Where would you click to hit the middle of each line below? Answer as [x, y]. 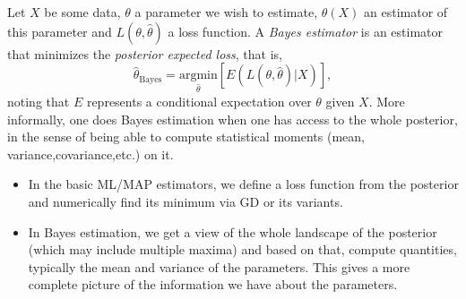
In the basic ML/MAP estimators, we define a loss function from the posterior [243, 184]
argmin [198, 76]
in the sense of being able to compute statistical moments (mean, [186, 137]
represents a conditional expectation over [199, 101]
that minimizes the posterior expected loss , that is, [145, 53]
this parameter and [60, 31]
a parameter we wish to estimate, [226, 12]
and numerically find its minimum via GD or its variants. [186, 201]
